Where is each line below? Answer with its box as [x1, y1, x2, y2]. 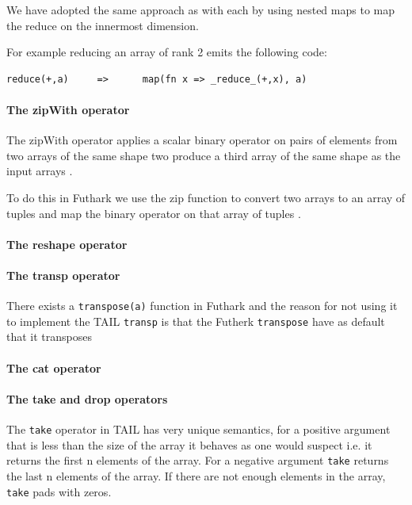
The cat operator [6, 359, 101, 376]
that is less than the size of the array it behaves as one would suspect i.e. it [6, 436, 372, 453]
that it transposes [6, 328, 92, 345]
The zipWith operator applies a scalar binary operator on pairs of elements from [6, 132, 398, 148]
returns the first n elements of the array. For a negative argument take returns [6, 452, 389, 469]
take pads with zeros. [6, 483, 112, 499]
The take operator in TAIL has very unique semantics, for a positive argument [6, 421, 391, 438]
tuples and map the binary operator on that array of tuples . [6, 205, 301, 221]
